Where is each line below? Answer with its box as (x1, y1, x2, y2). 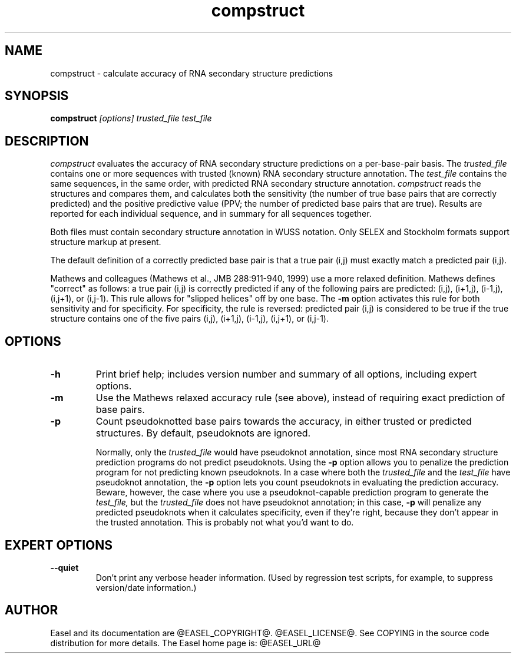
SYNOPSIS (5, 88, 69, 104)
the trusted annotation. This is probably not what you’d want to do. (95, 517, 354, 528)
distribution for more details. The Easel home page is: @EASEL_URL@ (50, 637, 321, 648)
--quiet (50, 562, 79, 573)
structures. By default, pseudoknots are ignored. (95, 427, 311, 439)
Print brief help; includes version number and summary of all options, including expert (95, 368, 477, 381)
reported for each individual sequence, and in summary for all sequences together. (50, 209, 372, 219)
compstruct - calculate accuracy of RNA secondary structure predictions (50, 68, 333, 78)
